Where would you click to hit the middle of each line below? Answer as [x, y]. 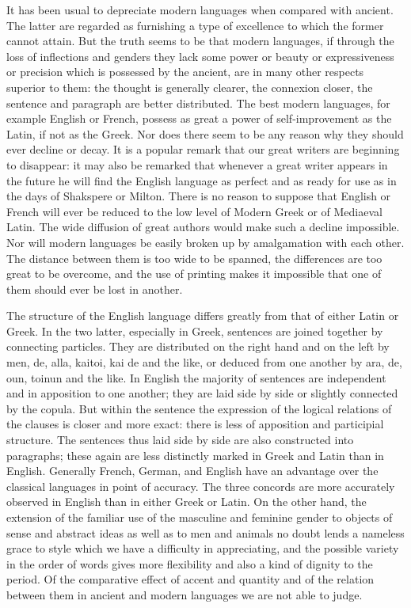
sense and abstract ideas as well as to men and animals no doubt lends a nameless [205, 532]
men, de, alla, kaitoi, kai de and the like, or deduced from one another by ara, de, [204, 362]
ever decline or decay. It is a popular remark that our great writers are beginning [203, 149]
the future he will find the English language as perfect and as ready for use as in [202, 180]
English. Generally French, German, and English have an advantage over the [192, 471]
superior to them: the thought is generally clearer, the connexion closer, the [190, 87]
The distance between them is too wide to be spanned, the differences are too [194, 258]
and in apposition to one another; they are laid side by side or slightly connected [202, 393]
